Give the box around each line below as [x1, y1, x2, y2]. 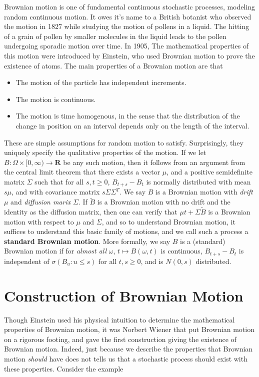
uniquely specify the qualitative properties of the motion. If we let [4, 147, 206, 157]
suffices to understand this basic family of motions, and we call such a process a [4, 226, 248, 236]
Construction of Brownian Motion [4, 285, 243, 305]
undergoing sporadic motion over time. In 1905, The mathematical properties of [4, 40, 249, 51]
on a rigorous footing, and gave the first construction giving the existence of [4, 333, 236, 344]
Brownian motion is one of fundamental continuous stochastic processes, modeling [4, 1, 255, 11]
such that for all [34, 176, 84, 186]
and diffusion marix [10, 196, 71, 207]
